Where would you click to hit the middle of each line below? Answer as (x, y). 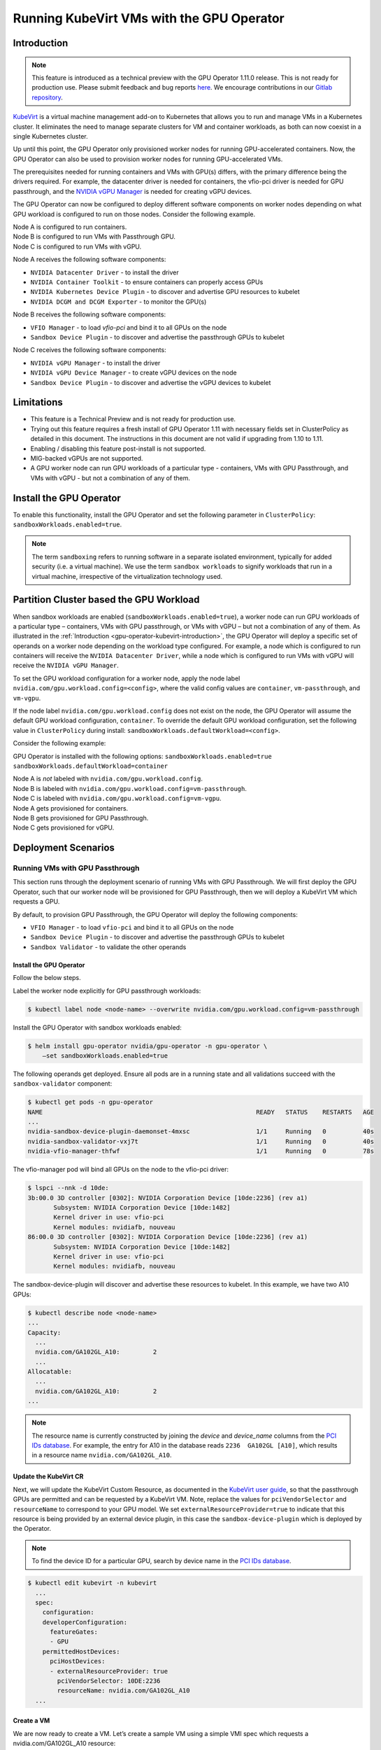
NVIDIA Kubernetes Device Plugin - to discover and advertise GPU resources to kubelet (165, 292)
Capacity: (44, 1332)
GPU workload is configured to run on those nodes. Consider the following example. (134, 214)
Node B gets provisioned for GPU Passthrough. (81, 818)
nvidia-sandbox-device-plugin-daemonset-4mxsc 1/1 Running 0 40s (201, 1132)
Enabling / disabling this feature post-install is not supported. (118, 449)
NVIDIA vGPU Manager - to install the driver (95, 363)
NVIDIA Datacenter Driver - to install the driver (105, 272)
